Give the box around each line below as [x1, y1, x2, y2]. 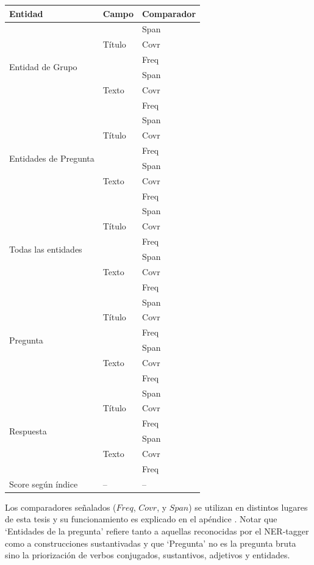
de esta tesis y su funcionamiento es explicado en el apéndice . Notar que [5, 513, 277, 525]
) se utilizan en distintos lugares [188, 500, 308, 513]
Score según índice [9, 477, 78, 490]
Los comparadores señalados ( [5, 500, 116, 513]
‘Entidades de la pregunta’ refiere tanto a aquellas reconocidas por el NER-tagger [5, 524, 309, 537]
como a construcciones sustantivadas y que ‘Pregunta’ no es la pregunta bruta [5, 536, 296, 549]
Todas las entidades [9, 242, 82, 255]
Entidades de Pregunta [9, 151, 95, 164]
